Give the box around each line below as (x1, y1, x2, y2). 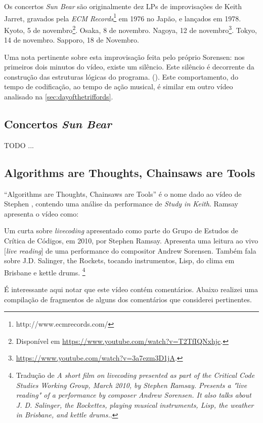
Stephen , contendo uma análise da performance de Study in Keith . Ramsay (4, 198, 238, 209)
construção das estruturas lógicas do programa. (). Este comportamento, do (4, 71, 238, 82)
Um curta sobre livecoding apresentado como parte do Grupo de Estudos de (4, 225, 238, 236)
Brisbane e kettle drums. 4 (4, 265, 85, 277)
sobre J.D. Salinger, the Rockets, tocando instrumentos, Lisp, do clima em (4, 255, 235, 266)
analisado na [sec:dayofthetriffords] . (4, 91, 113, 102)
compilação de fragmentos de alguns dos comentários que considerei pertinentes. (4, 294, 252, 304)
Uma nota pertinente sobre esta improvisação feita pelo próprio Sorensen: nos (4, 51, 245, 62)
